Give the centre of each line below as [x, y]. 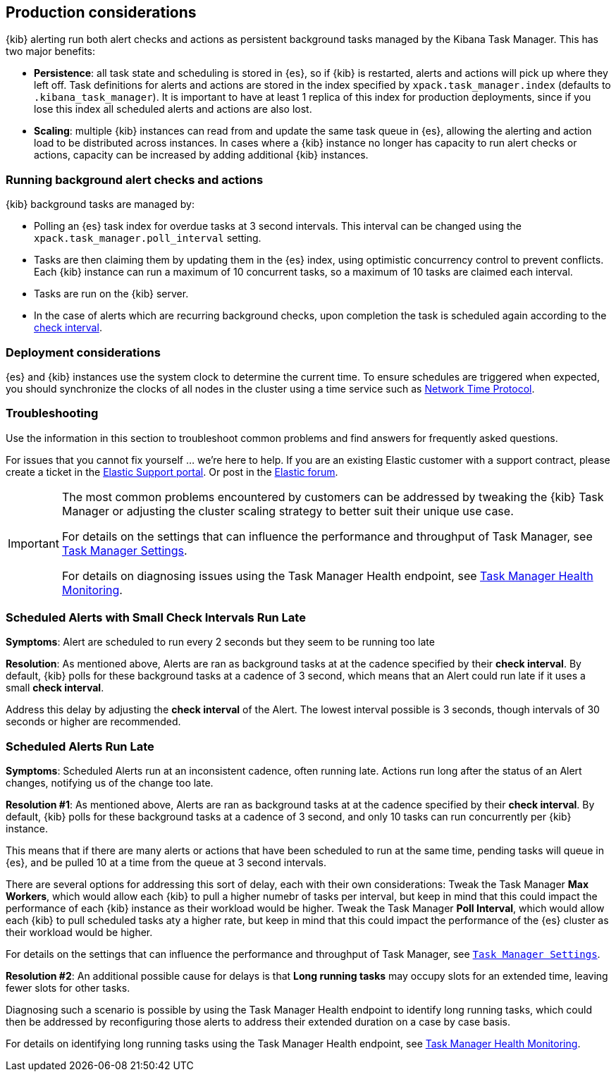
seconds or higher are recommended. [93, 722]
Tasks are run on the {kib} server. [111, 294]
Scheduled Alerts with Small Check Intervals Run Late [156, 618]
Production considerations [101, 12]
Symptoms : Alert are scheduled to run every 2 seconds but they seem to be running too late [220, 642]
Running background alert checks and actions [135, 179]
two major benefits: [51, 51]
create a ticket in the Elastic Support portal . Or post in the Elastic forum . [172, 472]
